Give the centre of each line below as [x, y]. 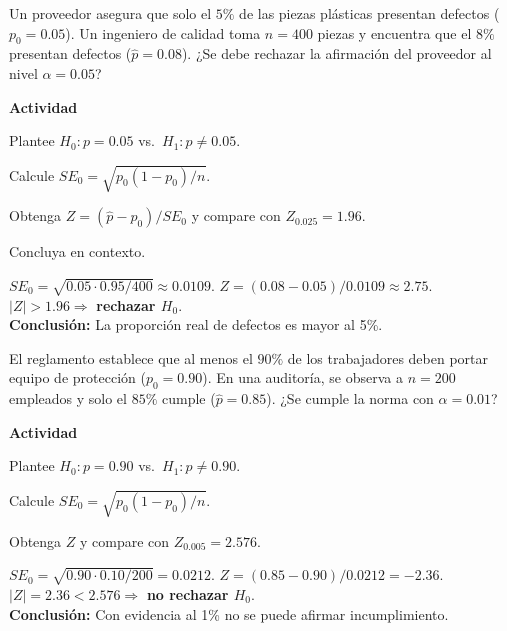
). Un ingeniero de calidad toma [163, 32]
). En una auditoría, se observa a [302, 377]
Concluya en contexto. [77, 251]
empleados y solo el [68, 398]
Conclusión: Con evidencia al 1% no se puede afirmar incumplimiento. [229, 613]
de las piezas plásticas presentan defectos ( [369, 13]
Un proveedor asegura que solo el [110, 13]
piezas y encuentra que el [394, 32]
